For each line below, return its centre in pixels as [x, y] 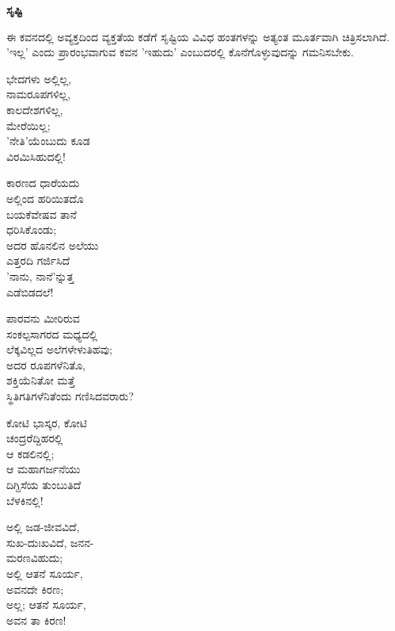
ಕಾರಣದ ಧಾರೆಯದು [43, 183]
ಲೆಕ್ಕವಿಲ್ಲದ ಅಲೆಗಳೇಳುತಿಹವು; [59, 349]
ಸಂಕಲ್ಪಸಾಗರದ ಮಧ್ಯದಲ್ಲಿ [52, 333]
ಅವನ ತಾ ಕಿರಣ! [36, 620]
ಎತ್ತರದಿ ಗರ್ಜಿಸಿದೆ [38, 260]
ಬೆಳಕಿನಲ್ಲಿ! [25, 500]
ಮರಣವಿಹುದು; [35, 558]
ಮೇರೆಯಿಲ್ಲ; [28, 125]
